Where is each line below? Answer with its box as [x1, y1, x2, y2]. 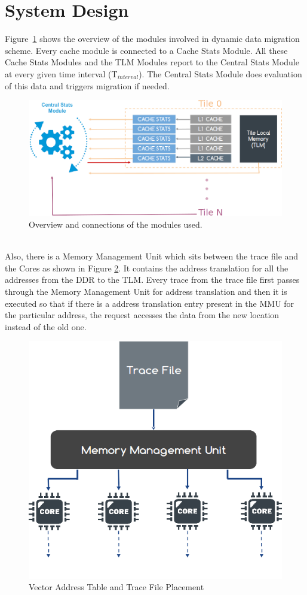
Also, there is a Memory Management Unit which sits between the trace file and [5, 250, 299, 262]
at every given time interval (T [5, 67, 118, 80]
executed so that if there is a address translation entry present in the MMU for [5, 297, 294, 309]
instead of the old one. [5, 320, 87, 333]
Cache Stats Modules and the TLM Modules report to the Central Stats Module [5, 56, 299, 68]
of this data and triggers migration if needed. [5, 79, 170, 92]
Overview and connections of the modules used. [29, 218, 202, 231]
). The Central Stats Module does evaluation [139, 67, 302, 80]
